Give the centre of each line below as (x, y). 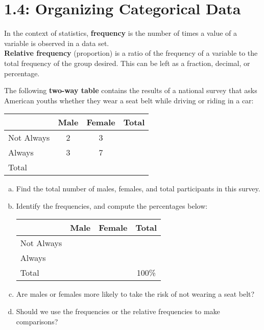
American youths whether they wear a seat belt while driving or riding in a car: (129, 100)
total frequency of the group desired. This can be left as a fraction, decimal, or (127, 63)
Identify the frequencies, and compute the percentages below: (112, 205)
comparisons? (37, 321)
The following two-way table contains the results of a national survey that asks (131, 90)
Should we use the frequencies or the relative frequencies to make (118, 311)
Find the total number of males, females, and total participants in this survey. (138, 189)
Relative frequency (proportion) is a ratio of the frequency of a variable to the (131, 53)
